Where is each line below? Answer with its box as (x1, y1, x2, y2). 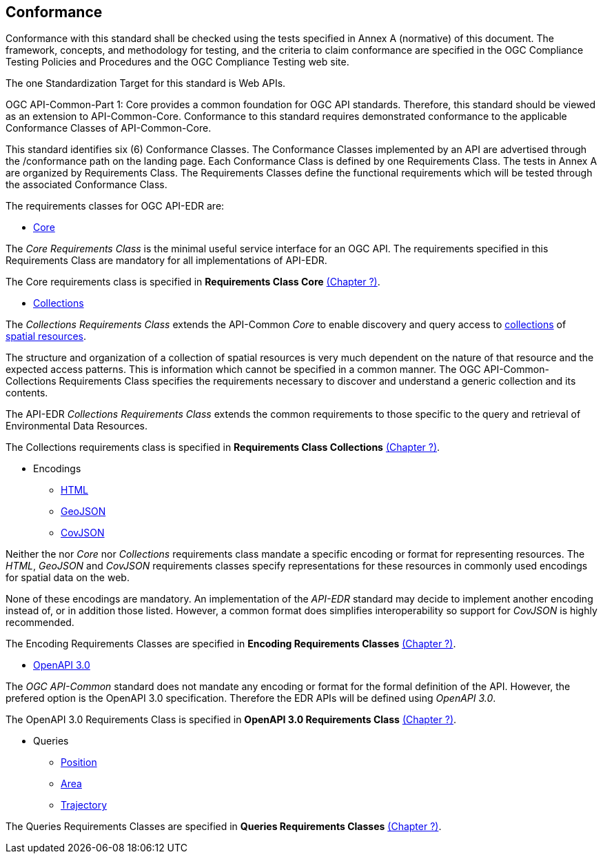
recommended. (6, 616, 74, 629)
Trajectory (61, 799, 108, 811)
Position (61, 756, 97, 769)
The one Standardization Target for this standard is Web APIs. (6, 77, 286, 90)
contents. (6, 387, 48, 399)
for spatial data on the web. (6, 572, 130, 584)
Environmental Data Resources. (6, 420, 148, 432)
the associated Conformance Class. (6, 179, 167, 191)
